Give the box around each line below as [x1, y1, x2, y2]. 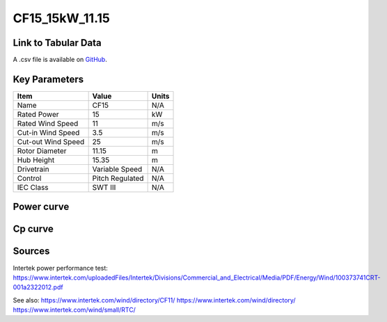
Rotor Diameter [17, 146, 67, 156]
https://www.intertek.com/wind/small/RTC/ [13, 306, 136, 314]
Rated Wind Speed [17, 118, 79, 128]
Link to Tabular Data [13, 37, 102, 49]
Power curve [13, 201, 70, 213]
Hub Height [17, 155, 55, 165]
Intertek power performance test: [13, 264, 108, 272]
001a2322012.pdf [13, 283, 63, 291]
